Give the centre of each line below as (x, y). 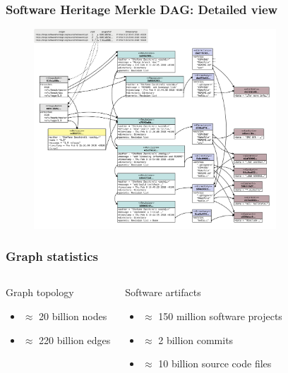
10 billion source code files (215, 363)
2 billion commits (196, 340)
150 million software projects (220, 316)
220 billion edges (75, 340)
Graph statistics (52, 256)
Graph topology (40, 292)
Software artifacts (163, 292)
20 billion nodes (73, 316)
